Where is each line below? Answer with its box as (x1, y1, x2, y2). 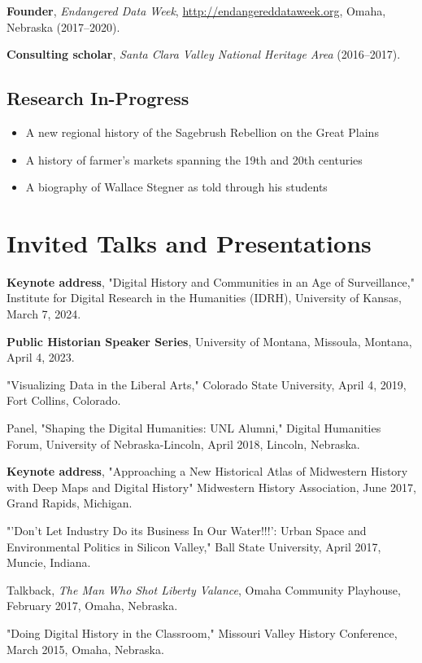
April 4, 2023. (7, 349, 75, 366)
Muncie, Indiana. (7, 554, 91, 571)
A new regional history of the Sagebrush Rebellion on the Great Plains (25, 123, 379, 140)
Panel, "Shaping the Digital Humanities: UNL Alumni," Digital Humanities (7, 419, 381, 437)
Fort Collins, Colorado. (7, 392, 121, 409)
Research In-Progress (7, 86, 189, 111)
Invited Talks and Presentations (7, 226, 372, 259)
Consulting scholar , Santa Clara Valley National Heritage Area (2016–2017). (7, 46, 401, 63)
